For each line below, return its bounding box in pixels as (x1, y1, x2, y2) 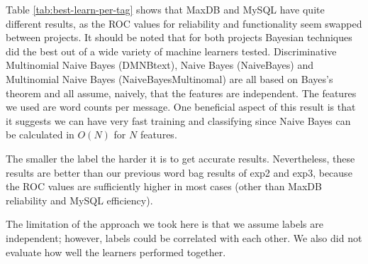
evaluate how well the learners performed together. (6, 244, 226, 259)
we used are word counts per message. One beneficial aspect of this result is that (6, 99, 356, 114)
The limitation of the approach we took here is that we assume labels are (6, 216, 323, 231)
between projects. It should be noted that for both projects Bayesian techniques (6, 30, 352, 45)
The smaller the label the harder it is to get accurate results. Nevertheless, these (6, 150, 355, 165)
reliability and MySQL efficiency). (6, 192, 153, 207)
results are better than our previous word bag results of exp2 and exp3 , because (6, 165, 352, 180)
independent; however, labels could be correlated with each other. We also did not (6, 230, 362, 245)
